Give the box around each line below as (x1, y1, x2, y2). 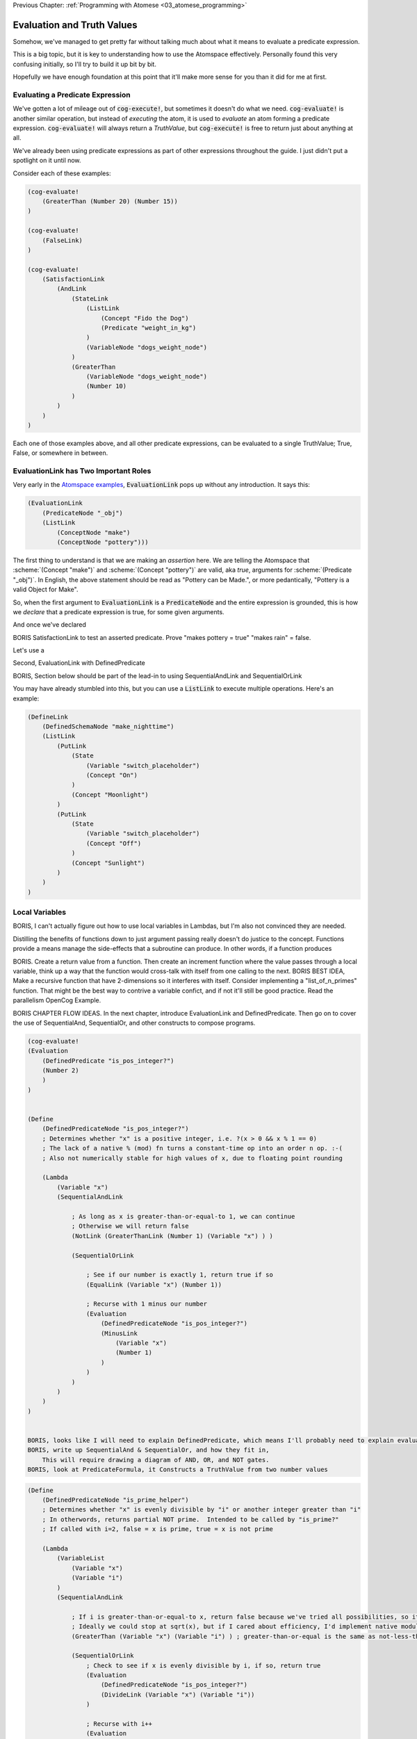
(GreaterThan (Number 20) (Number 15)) (42, 197, 179, 205)
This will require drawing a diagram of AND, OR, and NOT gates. (42, 1456, 270, 1464)
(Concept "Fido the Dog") (101, 314, 189, 322)
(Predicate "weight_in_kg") (101, 324, 197, 332)
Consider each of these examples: (13, 169, 111, 177)
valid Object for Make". (13, 585, 79, 594)
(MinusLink (101, 1329, 138, 1337)
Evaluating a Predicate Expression (13, 90, 131, 99)
